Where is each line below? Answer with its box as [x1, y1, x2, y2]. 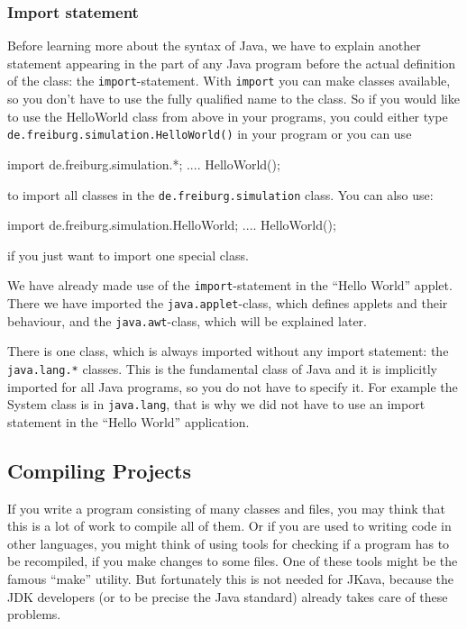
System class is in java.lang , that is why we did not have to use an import [7, 395, 426, 414]
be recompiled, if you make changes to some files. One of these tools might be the [7, 552, 458, 570]
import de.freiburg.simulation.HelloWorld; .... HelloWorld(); [7, 215, 336, 234]
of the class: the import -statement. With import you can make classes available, [7, 71, 451, 90]
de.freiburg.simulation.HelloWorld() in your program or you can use [7, 124, 412, 143]
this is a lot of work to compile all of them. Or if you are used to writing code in [7, 516, 452, 535]
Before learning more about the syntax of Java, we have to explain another [7, 36, 421, 55]
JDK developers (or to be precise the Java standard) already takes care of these [7, 587, 448, 606]
